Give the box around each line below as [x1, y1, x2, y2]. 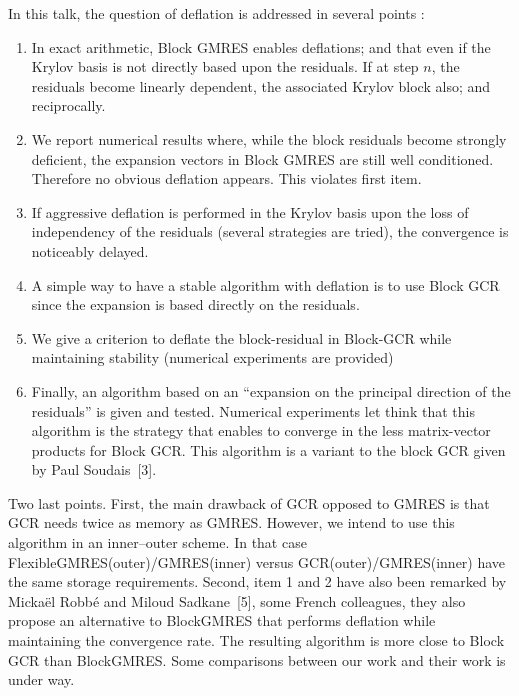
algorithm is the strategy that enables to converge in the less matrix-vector [31, 420, 491, 441]
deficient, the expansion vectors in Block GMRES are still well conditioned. [31, 148, 494, 169]
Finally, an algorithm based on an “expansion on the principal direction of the [31, 380, 511, 401]
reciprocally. [31, 95, 106, 116]
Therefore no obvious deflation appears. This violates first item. [31, 168, 422, 189]
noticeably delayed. [31, 240, 149, 261]
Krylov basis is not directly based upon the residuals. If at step [31, 56, 419, 77]
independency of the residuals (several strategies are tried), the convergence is [31, 221, 509, 242]
